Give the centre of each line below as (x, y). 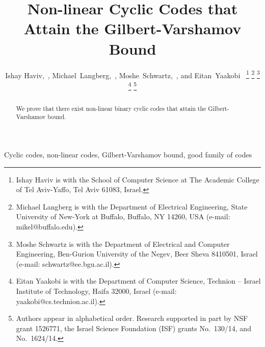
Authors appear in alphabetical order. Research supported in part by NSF (132, 318)
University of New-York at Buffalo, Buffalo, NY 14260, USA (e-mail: (123, 216)
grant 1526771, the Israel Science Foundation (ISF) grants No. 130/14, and (134, 328)
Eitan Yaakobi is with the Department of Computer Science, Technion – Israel (138, 281)
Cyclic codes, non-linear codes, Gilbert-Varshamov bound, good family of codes (128, 155)
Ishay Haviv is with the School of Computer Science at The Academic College (138, 179)
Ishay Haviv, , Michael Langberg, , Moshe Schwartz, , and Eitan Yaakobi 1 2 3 (132, 74)
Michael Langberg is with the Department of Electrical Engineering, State (132, 206)
